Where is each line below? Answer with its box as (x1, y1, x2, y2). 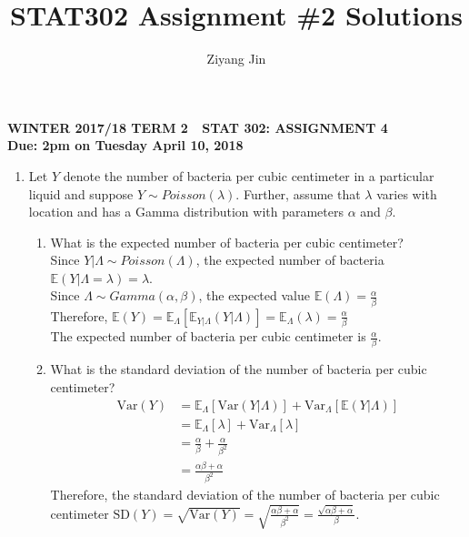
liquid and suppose (28, 184, 134, 203)
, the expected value (198, 286, 310, 305)
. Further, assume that (235, 184, 361, 203)
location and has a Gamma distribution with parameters (28, 202, 344, 221)
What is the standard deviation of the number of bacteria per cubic (50, 360, 427, 379)
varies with (376, 184, 437, 203)
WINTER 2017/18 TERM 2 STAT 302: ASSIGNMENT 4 (7, 117, 388, 137)
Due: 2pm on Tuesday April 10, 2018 (7, 136, 244, 155)
